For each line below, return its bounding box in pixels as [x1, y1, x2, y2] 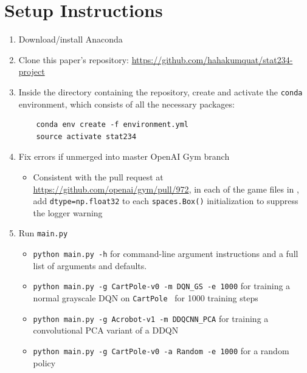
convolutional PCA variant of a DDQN [33, 324, 179, 337]
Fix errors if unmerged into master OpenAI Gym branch [18, 150, 230, 163]
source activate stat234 [36, 132, 137, 141]
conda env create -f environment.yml [36, 120, 188, 129]
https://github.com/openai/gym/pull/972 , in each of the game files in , [33, 182, 299, 195]
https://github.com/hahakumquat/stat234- [131, 53, 293, 66]
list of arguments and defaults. [33, 259, 147, 272]
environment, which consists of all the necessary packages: [18, 97, 235, 110]
